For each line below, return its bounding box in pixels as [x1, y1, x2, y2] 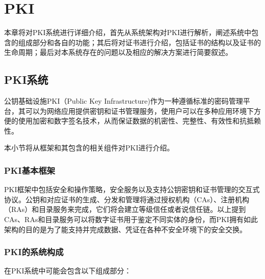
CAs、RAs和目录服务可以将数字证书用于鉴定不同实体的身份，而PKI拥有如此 [4, 214, 258, 225]
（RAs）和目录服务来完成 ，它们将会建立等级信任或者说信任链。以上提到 [4, 204, 246, 214]
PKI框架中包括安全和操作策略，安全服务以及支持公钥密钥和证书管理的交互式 [4, 184, 260, 195]
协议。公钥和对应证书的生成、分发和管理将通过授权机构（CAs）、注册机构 [4, 194, 250, 204]
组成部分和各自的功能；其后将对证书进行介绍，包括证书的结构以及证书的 [18, 37, 261, 47]
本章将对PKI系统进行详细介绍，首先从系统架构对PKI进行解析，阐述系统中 [4, 27, 251, 38]
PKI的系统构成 [4, 245, 64, 258]
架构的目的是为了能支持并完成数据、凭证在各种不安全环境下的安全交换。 [4, 224, 247, 234]
